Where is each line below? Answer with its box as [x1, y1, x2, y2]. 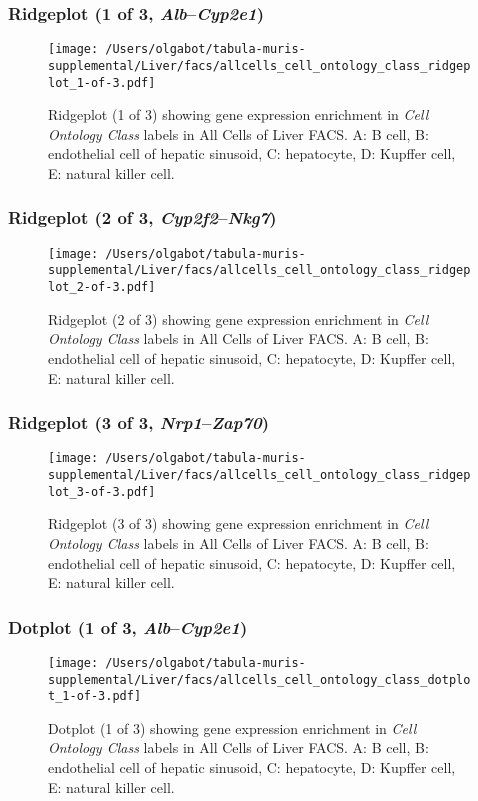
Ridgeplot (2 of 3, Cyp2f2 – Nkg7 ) [8, 205, 277, 230]
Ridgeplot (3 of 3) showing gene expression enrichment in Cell [48, 513, 429, 534]
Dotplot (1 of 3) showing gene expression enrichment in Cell [48, 717, 417, 738]
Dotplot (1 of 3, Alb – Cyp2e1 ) [8, 614, 248, 639]
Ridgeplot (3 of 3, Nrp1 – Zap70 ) [8, 410, 270, 435]
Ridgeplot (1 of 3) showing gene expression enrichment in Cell [48, 104, 429, 125]
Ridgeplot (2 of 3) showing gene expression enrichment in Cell [48, 308, 429, 329]
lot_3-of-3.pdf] [48, 484, 156, 499]
